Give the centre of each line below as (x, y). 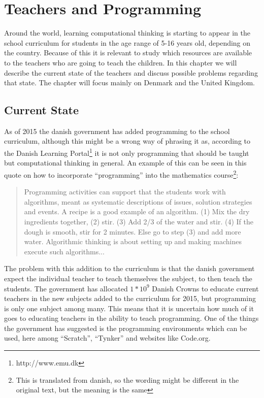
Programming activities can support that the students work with (125, 192)
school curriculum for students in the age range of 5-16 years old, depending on (127, 42)
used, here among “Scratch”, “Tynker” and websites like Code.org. (107, 338)
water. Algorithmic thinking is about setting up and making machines (133, 241)
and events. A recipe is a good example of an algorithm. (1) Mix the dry (137, 211)
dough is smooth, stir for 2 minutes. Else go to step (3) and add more (133, 231)
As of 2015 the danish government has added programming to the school (117, 131)
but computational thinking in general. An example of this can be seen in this (125, 163)
